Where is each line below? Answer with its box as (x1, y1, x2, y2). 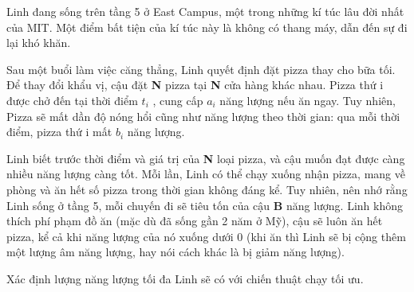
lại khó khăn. (6, 34, 71, 51)
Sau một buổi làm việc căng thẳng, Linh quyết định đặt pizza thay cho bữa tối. (6, 60, 396, 77)
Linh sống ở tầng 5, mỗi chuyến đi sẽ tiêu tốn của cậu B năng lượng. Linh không (6, 197, 403, 213)
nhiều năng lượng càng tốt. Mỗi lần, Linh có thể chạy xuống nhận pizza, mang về (6, 165, 405, 182)
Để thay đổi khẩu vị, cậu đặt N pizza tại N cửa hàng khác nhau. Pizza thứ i (6, 76, 384, 93)
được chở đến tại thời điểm (6, 91, 138, 108)
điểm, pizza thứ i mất (6, 123, 112, 140)
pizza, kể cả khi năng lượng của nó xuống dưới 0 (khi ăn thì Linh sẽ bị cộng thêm (6, 228, 406, 244)
